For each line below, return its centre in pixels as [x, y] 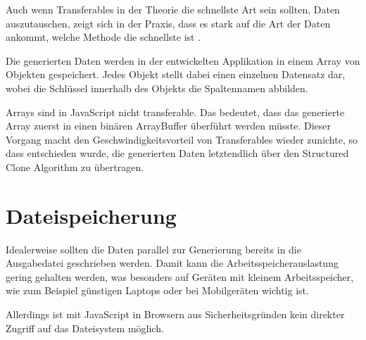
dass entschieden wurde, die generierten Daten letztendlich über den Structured [177, 153]
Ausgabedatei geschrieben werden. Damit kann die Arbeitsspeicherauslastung [172, 263]
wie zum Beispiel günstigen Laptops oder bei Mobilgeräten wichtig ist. [157, 290]
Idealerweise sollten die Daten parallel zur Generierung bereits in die [153, 249]
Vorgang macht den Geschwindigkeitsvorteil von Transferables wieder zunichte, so [182, 139]
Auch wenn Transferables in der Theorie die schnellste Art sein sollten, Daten [173, 9]
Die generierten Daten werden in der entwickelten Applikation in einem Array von [183, 60]
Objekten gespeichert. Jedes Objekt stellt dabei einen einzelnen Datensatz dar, [176, 74]
